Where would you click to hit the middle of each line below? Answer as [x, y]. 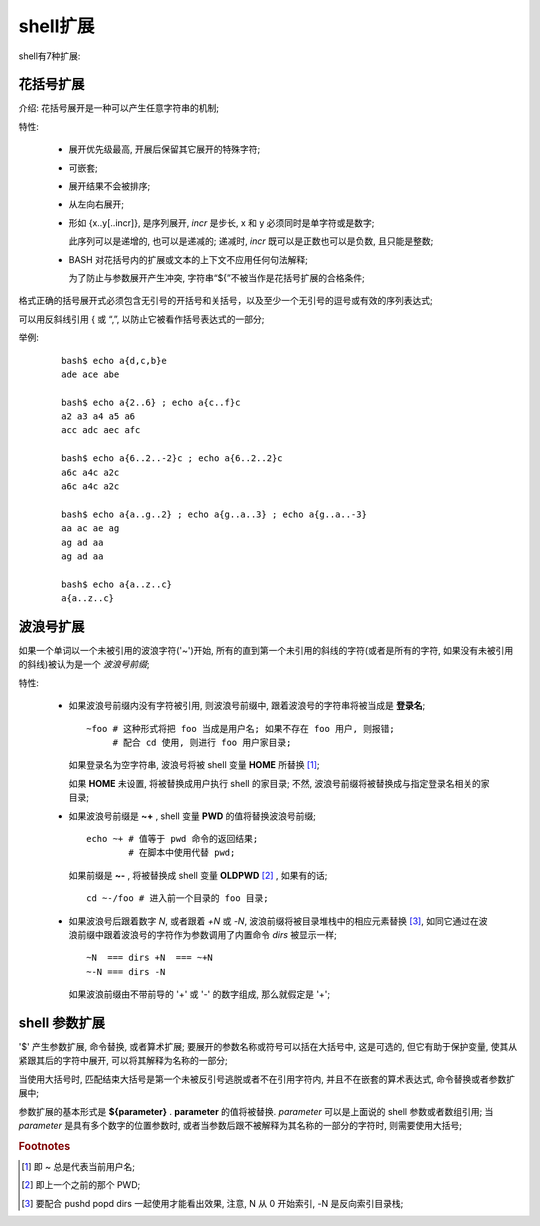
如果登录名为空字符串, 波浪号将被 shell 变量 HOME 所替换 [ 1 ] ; [194, 765]
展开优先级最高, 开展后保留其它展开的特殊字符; [164, 149]
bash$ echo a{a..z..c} [117, 584]
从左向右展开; [96, 204]
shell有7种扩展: [49, 56]
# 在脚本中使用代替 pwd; [182, 853]
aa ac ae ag [90, 528]
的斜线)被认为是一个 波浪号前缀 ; [84, 664]
